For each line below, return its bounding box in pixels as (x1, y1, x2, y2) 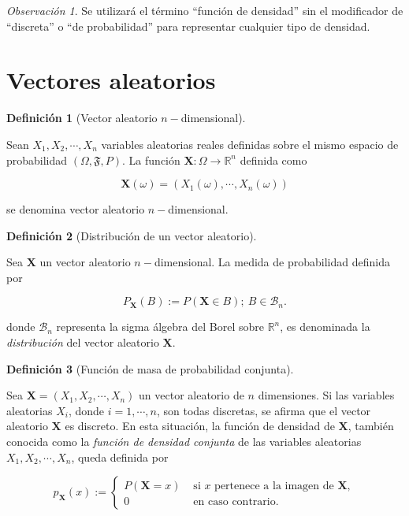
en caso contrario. (193, 496, 279, 508)
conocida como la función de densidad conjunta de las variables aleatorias (6, 433, 362, 450)
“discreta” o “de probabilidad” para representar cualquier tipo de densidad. (6, 17, 370, 34)
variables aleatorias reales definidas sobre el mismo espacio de (101, 135, 399, 152)
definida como (240, 151, 307, 168)
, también (348, 418, 394, 434)
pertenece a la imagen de (214, 481, 334, 492)
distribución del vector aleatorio (6, 334, 159, 351)
